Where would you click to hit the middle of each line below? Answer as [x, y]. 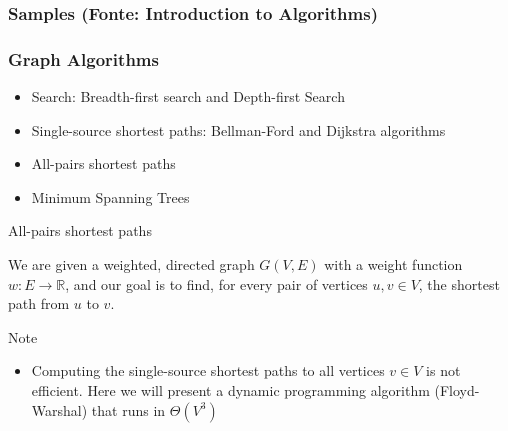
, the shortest [459, 283]
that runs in [128, 409]
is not [443, 370]
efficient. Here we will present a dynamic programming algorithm [230, 390]
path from [39, 303]
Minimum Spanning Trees [110, 196]
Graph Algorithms [83, 58]
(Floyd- [457, 390]
